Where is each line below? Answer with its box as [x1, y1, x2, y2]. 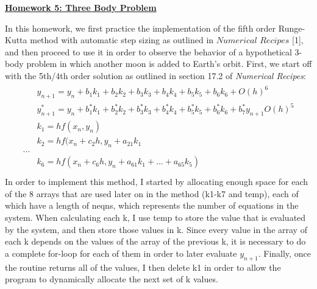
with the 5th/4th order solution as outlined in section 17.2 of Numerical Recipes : [5, 69, 306, 82]
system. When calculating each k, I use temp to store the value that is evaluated [5, 211, 306, 223]
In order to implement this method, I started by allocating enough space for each [5, 175, 308, 188]
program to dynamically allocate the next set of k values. [5, 273, 218, 285]
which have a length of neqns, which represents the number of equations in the [5, 199, 299, 212]
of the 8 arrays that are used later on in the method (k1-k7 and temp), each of [5, 187, 299, 200]
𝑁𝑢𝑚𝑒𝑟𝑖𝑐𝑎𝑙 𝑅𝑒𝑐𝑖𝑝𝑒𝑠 [216, 37, 290, 46]
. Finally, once [258, 246, 311, 259]
